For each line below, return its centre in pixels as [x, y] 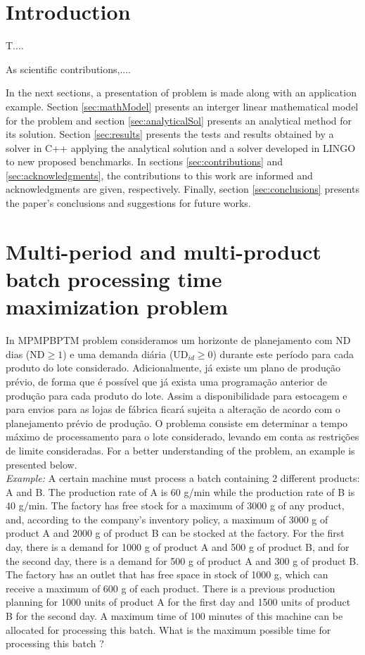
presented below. [41, 464]
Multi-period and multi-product [164, 251]
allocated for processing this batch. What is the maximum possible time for [168, 629]
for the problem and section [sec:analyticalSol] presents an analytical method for [179, 120]
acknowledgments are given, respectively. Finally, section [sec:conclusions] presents [182, 189]
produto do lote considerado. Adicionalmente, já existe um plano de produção [173, 368]
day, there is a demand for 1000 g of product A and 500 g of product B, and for [178, 547]
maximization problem [117, 306]
